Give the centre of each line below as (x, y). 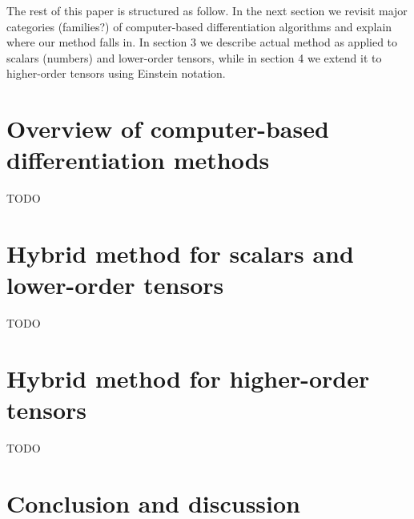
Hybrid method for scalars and (180, 253)
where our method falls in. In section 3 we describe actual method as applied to (202, 42)
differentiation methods (138, 160)
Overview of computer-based (168, 129)
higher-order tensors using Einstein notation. (116, 73)
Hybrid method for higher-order (188, 378)
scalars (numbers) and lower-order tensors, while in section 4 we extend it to (194, 57)
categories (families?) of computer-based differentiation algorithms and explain (199, 26)
